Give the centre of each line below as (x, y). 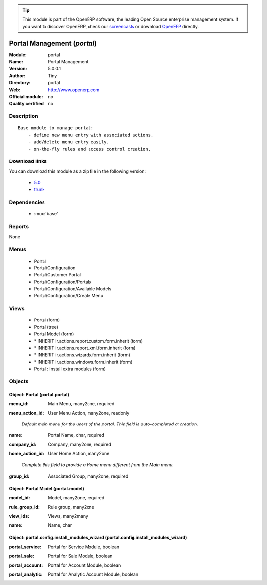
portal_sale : (22, 556)
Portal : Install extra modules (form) (70, 369)
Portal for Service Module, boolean (84, 547)
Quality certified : (27, 104)
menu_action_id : (26, 413)
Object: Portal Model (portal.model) (46, 488)
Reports (19, 227)
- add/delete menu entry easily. (69, 142)
